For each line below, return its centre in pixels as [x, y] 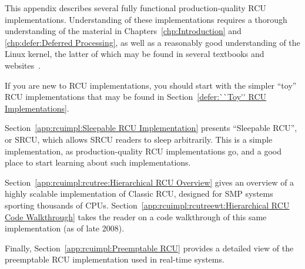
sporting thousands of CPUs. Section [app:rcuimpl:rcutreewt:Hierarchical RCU [147, 205]
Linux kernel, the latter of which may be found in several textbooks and [135, 54]
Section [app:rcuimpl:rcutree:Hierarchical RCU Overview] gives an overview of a [150, 182]
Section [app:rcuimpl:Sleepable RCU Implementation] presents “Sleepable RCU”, [151, 128]
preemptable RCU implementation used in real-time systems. [115, 259]
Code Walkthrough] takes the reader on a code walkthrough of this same [136, 216]
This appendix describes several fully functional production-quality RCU [135, 8]
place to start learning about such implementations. [98, 162]
